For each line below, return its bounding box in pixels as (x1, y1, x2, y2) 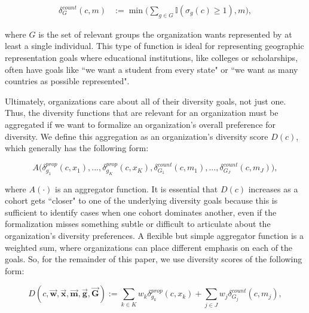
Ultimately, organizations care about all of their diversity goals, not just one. (5, 94, 286, 107)
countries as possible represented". (5, 75, 130, 87)
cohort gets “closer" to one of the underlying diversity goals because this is (5, 194, 278, 207)
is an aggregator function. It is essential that (55, 182, 218, 195)
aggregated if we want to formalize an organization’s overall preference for (5, 118, 276, 130)
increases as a (248, 182, 298, 195)
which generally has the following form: (5, 142, 149, 154)
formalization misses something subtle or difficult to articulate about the (5, 217, 271, 230)
